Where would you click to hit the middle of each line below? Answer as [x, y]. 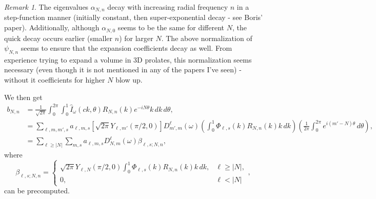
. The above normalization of [207, 38]
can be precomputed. [37, 191]
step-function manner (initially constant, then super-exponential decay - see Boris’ [133, 17]
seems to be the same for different [171, 27]
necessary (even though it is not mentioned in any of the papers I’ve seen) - [123, 69]
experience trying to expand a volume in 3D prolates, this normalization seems [128, 59]
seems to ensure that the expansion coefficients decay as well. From [126, 48]
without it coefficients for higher [55, 80]
